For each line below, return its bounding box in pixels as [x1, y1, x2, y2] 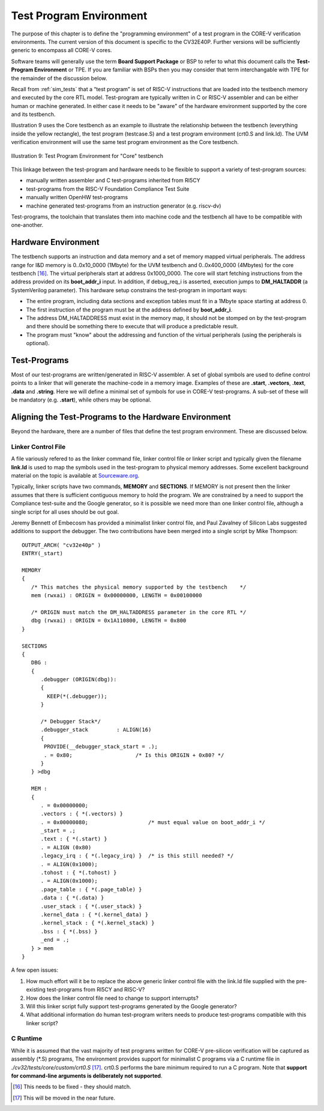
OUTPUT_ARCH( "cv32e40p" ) [22, 541, 101, 549]
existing [26, 986, 46, 993]
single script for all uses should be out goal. [11, 508, 119, 516]
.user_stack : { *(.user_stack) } [40, 903, 142, 909]
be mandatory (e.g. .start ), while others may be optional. [11, 396, 152, 403]
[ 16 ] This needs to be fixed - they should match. [13, 1083, 131, 1091]
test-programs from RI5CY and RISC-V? [47, 986, 145, 993]
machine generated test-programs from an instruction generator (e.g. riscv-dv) [26, 202, 221, 209]
